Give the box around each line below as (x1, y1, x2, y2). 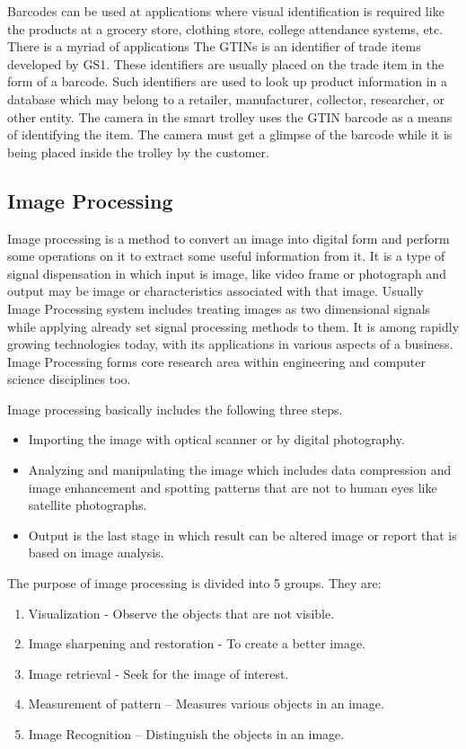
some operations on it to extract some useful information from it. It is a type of (7, 246, 445, 265)
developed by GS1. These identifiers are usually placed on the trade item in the (7, 54, 444, 73)
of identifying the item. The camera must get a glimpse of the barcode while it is (7, 125, 453, 144)
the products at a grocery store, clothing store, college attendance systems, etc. (7, 19, 444, 38)
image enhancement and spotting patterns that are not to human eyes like (28, 477, 437, 496)
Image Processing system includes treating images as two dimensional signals (7, 299, 431, 317)
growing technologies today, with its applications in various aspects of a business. (7, 334, 453, 353)
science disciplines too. (7, 370, 131, 388)
